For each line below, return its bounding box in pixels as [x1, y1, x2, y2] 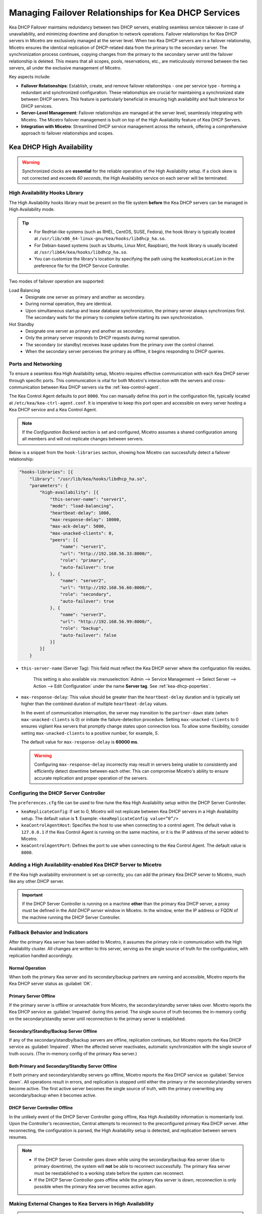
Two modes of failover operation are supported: [9, 278, 105, 284]
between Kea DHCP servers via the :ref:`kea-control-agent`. [41, 384, 161, 390]
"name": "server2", [60, 578, 107, 584]
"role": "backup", [60, 625, 104, 631]
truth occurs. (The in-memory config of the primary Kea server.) [9, 1050, 137, 1056]
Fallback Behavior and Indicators [9, 929, 88, 936]
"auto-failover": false [60, 632, 116, 638]
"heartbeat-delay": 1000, [49, 510, 112, 516]
